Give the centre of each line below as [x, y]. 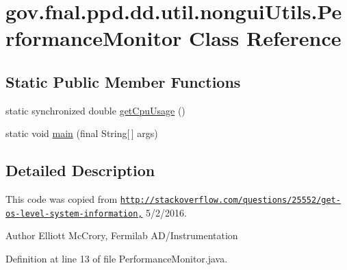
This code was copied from [62, 199]
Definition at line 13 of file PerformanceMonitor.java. [117, 259]
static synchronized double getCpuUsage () [95, 110]
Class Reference [265, 38]
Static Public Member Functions [123, 81]
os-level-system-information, [74, 213]
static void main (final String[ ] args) [82, 133]
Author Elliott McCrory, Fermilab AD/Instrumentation [122, 235]
